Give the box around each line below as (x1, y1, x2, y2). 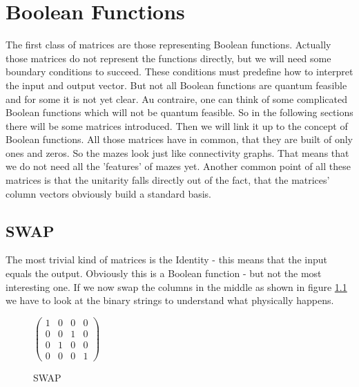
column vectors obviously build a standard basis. (6, 186, 211, 200)
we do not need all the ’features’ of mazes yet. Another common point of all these (6, 159, 351, 173)
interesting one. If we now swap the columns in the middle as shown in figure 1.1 (6, 279, 347, 294)
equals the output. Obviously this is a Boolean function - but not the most (6, 266, 322, 281)
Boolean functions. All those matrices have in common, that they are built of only (6, 132, 353, 147)
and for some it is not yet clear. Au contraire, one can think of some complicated (6, 91, 348, 106)
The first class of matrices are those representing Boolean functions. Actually (6, 37, 331, 52)
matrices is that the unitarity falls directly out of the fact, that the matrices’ (6, 173, 330, 187)
